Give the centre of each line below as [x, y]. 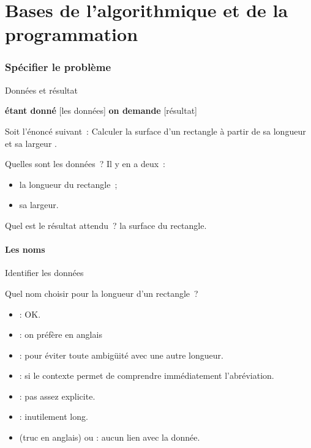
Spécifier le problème [58, 67]
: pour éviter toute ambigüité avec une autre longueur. [121, 355]
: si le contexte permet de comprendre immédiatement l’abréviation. [147, 375]
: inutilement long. [54, 416]
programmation [72, 34]
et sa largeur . [31, 143]
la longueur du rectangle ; [68, 184]
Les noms [25, 249]
